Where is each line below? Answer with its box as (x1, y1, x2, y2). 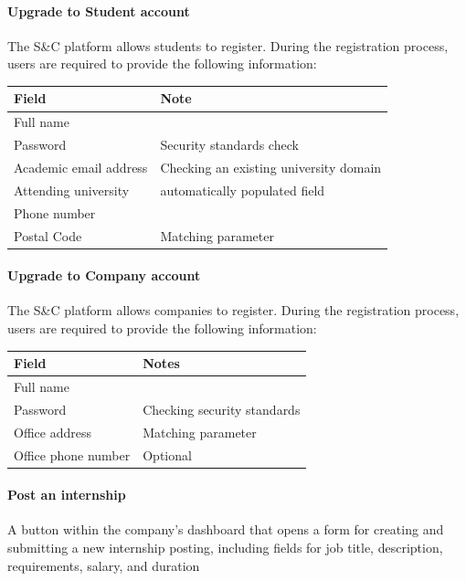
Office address (14, 422, 91, 441)
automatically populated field (160, 180, 325, 199)
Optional (143, 445, 192, 464)
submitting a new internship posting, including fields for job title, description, (7, 537, 443, 556)
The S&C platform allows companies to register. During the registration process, (7, 301, 460, 320)
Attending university (14, 180, 130, 199)
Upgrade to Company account (7, 266, 201, 285)
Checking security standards (143, 399, 301, 418)
